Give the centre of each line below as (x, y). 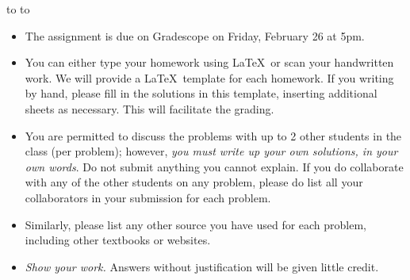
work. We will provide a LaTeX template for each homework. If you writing (209, 77)
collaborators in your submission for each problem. (148, 197)
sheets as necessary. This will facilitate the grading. (149, 108)
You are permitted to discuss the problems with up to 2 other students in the (213, 135)
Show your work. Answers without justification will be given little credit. (202, 266)
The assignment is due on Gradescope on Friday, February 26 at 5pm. (195, 35)
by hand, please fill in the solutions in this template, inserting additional (201, 93)
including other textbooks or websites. (118, 240)
